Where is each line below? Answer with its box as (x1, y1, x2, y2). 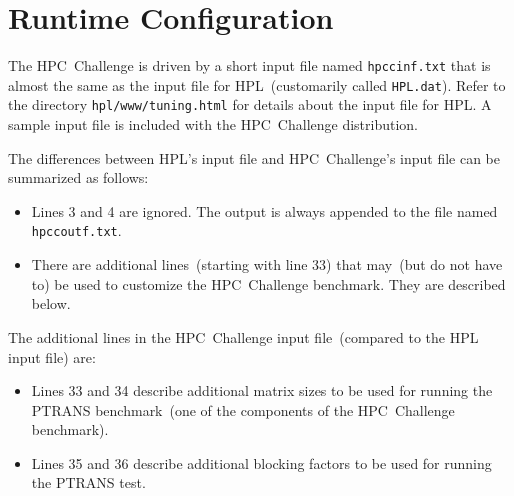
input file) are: (8, 346, 96, 367)
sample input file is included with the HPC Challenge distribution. (8, 114, 419, 135)
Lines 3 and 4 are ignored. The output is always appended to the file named (31, 200, 498, 221)
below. (31, 293, 71, 314)
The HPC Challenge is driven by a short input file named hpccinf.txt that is (8, 55, 491, 76)
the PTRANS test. (31, 472, 146, 493)
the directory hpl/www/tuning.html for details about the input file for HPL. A (8, 94, 492, 115)
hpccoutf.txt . (31, 220, 122, 241)
